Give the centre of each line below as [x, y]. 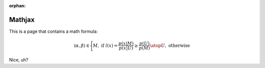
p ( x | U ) [126, 48]
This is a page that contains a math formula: [53, 31]
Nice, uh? [19, 60]
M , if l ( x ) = [105, 45]
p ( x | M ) [126, 44]
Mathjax [22, 20]
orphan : [17, 6]
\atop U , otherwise [170, 45]
